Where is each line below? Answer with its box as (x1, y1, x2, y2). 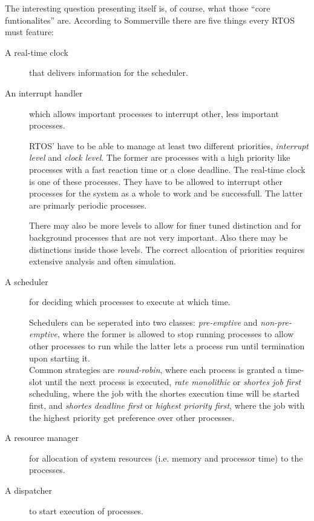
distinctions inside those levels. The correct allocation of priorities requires (29, 243, 305, 255)
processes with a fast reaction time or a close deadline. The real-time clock (29, 163, 306, 175)
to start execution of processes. (29, 504, 143, 517)
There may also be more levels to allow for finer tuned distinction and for (29, 219, 301, 232)
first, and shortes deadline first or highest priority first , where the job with (29, 399, 305, 412)
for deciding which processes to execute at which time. (29, 295, 231, 308)
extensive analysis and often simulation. (29, 255, 176, 267)
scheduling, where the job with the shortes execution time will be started (29, 387, 299, 400)
